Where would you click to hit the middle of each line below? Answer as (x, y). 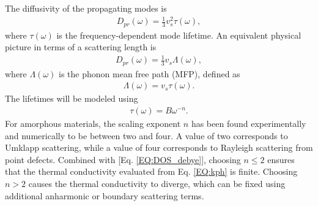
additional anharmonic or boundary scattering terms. (105, 195)
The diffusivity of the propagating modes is (86, 8)
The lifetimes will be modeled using (72, 98)
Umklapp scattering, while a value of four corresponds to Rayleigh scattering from (159, 147)
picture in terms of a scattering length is (81, 47)
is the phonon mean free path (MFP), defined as (150, 73)
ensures (281, 159)
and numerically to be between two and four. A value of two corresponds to (146, 135)
